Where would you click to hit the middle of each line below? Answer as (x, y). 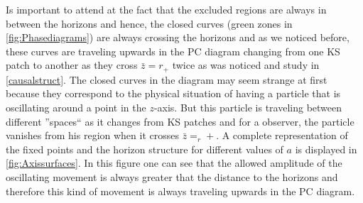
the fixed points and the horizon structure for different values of (145, 149)
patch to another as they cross (72, 65)
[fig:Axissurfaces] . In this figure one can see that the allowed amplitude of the (174, 163)
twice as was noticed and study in (246, 65)
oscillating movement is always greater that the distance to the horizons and (172, 176)
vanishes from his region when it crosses (92, 135)
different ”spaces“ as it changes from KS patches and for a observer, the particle (180, 121)
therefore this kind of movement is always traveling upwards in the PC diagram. (180, 191)
